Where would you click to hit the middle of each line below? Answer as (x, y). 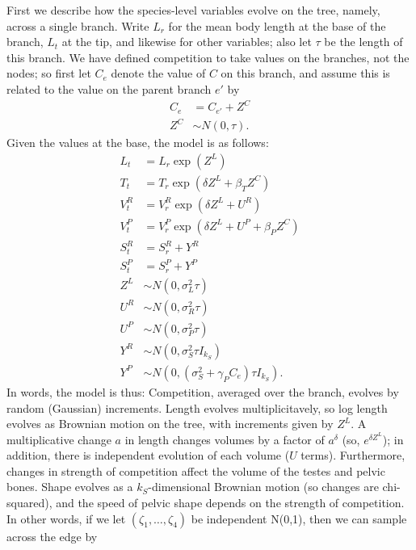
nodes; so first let (49, 73)
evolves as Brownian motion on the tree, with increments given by (170, 424)
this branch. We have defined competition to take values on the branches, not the (208, 57)
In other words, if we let (66, 518)
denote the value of (158, 73)
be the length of (363, 42)
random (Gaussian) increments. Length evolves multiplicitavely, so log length (197, 407)
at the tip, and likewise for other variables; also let (187, 42)
